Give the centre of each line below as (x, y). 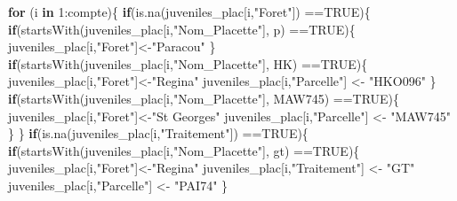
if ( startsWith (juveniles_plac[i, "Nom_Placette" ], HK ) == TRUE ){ (188, 63)
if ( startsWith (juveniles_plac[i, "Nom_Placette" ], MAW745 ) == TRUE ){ (204, 98)
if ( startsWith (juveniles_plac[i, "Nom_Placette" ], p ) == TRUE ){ (182, 29)
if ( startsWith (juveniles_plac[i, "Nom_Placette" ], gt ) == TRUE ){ (184, 150)
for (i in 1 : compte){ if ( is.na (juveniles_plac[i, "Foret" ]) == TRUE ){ (189, 12)
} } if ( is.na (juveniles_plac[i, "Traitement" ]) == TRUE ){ (158, 133)
